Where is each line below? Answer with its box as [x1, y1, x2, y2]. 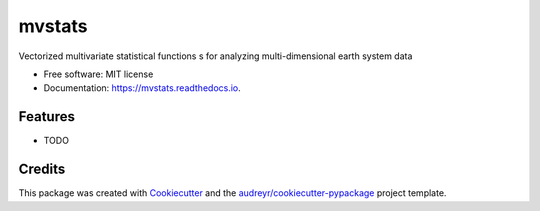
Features [18, 108, 75, 125]
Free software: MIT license [43, 68, 154, 80]
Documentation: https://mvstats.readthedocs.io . [43, 82, 242, 94]
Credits [18, 161, 66, 178]
